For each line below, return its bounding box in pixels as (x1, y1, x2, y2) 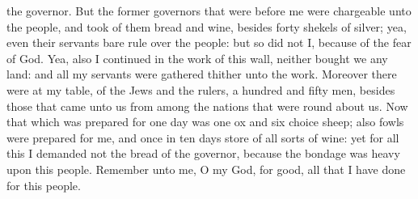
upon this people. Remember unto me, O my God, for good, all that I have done (6, 160, 406, 177)
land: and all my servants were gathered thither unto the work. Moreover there (6, 66, 397, 83)
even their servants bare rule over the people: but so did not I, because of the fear (6, 34, 412, 51)
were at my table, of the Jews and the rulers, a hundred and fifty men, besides (6, 81, 395, 98)
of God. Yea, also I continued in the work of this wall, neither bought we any (6, 49, 388, 66)
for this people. (6, 176, 81, 193)
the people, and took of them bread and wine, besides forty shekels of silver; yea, (6, 18, 407, 35)
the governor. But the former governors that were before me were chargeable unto (6, 2, 412, 19)
